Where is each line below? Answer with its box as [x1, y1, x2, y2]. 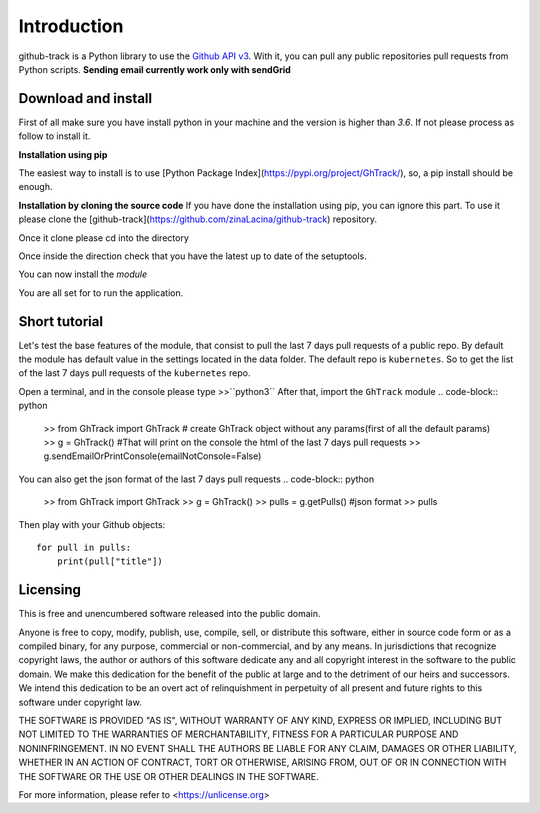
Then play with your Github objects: [18, 518, 166, 530]
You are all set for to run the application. [18, 286, 184, 299]
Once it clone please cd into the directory [18, 231, 190, 244]
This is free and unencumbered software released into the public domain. [18, 608, 321, 620]
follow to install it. [18, 130, 91, 142]
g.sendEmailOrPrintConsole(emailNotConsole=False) [43, 450, 262, 462]
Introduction [18, 15, 124, 37]
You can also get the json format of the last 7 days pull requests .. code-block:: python [18, 473, 375, 485]
